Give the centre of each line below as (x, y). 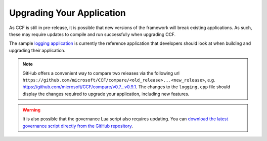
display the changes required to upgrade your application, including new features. (106, 94)
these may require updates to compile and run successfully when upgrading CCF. (92, 34)
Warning (31, 110)
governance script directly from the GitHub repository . (78, 126)
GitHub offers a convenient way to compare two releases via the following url (101, 73)
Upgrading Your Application (67, 13)
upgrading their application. (37, 50)
